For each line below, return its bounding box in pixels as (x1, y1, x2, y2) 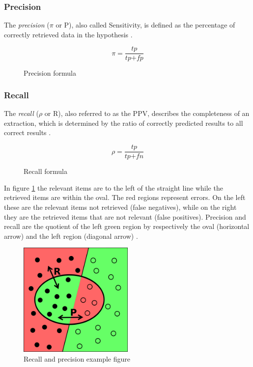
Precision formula (24, 68, 76, 78)
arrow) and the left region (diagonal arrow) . (4, 230, 138, 241)
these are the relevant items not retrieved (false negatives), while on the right (4, 201, 237, 212)
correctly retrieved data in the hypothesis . (4, 29, 133, 39)
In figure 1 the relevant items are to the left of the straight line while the (4, 182, 223, 193)
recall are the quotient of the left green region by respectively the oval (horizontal (4, 221, 250, 231)
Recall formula (24, 166, 67, 176)
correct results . (4, 127, 51, 138)
